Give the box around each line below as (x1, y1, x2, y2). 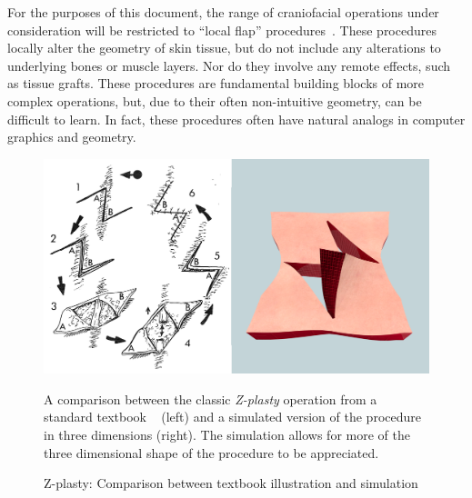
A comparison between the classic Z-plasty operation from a (44, 389, 377, 408)
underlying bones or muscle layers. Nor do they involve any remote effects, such (7, 55, 451, 75)
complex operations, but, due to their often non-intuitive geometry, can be (7, 91, 422, 110)
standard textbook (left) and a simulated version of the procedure (44, 407, 421, 426)
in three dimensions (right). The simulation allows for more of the (44, 424, 410, 443)
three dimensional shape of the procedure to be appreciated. (44, 443, 379, 462)
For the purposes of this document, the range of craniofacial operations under (7, 3, 439, 21)
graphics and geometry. (7, 127, 136, 146)
